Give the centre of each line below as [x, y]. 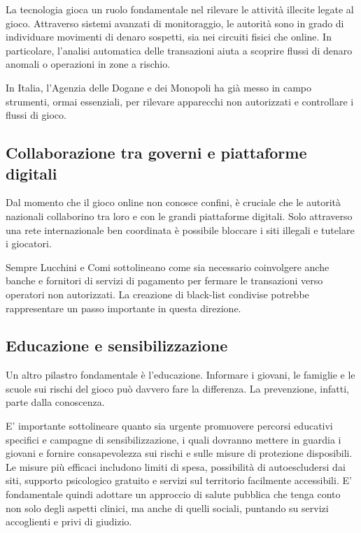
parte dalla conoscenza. [55, 402]
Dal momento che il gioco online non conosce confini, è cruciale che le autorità [174, 202]
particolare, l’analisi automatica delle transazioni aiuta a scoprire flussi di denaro [179, 50]
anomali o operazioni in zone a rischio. [88, 64]
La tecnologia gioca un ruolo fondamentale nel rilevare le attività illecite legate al [180, 9]
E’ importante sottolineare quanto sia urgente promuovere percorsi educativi [169, 426]
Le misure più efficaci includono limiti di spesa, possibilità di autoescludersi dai [176, 466]
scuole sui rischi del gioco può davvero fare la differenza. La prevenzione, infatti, [178, 388]
